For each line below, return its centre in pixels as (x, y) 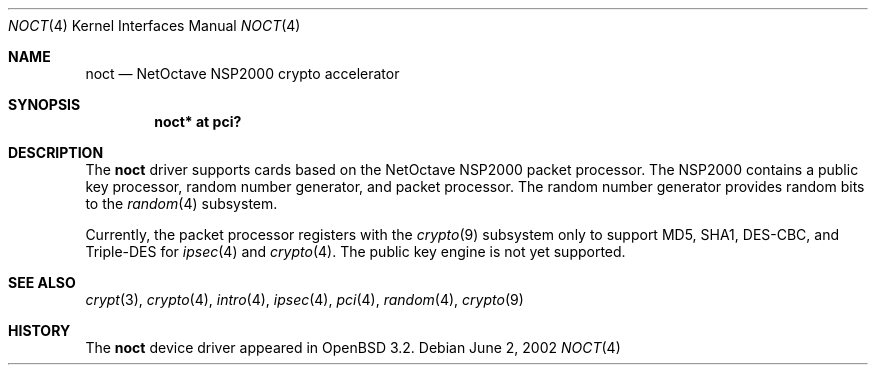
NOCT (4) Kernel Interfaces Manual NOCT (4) (154, 25)
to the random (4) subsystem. (181, 203)
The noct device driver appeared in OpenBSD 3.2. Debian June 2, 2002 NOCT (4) (353, 347)
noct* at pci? (198, 121)
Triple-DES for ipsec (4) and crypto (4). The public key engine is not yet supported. (355, 251)
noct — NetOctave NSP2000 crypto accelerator (242, 73)
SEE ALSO (42, 282)
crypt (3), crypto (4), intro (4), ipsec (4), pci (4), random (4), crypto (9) (304, 299)
